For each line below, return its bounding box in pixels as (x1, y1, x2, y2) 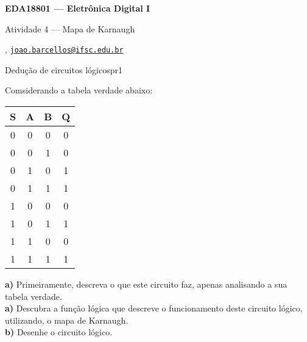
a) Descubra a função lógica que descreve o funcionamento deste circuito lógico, (5, 302, 303, 315)
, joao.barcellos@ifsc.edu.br (5, 43, 124, 56)
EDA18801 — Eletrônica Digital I (5, 2, 150, 14)
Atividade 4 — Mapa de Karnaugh (5, 22, 135, 35)
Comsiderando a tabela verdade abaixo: (5, 84, 153, 96)
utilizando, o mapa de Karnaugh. (5, 313, 129, 326)
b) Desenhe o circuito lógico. (5, 326, 113, 338)
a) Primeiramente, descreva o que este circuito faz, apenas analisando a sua (5, 278, 288, 291)
